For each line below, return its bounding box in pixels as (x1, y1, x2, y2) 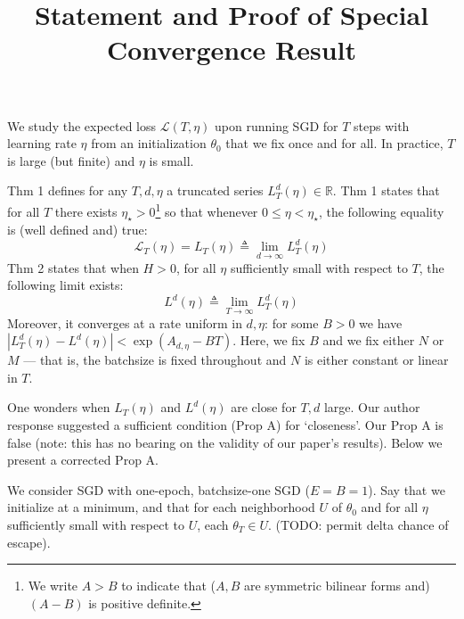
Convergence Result (106, 31, 356, 68)
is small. (149, 151, 194, 169)
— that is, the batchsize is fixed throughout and (23, 351, 287, 369)
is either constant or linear (304, 351, 449, 369)
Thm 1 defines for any (7, 181, 128, 200)
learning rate (7, 134, 77, 153)
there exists (54, 202, 118, 220)
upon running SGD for (215, 116, 338, 135)
